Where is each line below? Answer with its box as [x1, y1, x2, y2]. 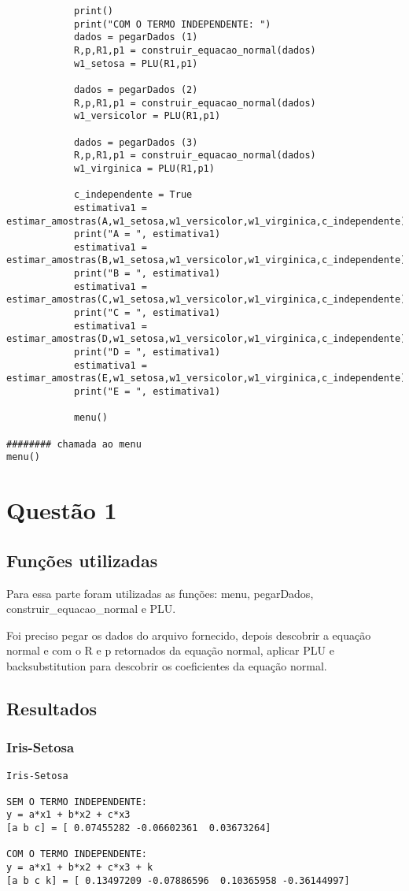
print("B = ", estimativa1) [73, 268, 221, 280]
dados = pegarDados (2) [73, 84, 198, 95]
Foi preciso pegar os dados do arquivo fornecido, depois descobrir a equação [6, 626, 371, 643]
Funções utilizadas [6, 548, 158, 572]
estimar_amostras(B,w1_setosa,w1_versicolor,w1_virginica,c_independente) [6, 254, 407, 266]
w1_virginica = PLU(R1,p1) [73, 162, 215, 174]
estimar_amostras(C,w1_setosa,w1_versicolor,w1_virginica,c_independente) [6, 294, 407, 306]
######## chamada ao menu [6, 438, 142, 450]
